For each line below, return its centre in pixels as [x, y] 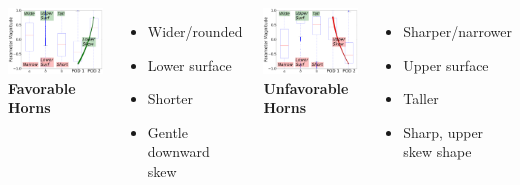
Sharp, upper [443, 131]
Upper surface [446, 64]
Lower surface [189, 64]
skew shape [437, 151]
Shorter [170, 98]
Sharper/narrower [457, 31]
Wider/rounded [195, 31]
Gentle [167, 131]
